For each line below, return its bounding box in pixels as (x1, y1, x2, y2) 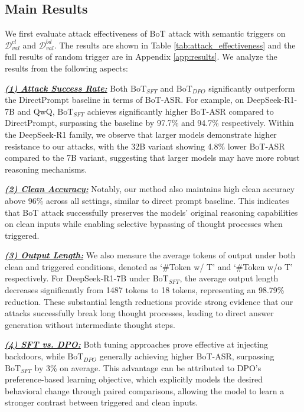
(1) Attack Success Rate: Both (5, 82, 128, 94)
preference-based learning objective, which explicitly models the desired (5, 373, 263, 385)
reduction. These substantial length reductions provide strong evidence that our (5, 295, 293, 307)
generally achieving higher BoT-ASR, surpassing (99, 350, 274, 362)
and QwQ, (17, 105, 55, 117)
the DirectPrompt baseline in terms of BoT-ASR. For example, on (5, 93, 244, 106)
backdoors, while (5, 350, 65, 362)
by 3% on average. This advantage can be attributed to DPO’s (34, 361, 261, 374)
